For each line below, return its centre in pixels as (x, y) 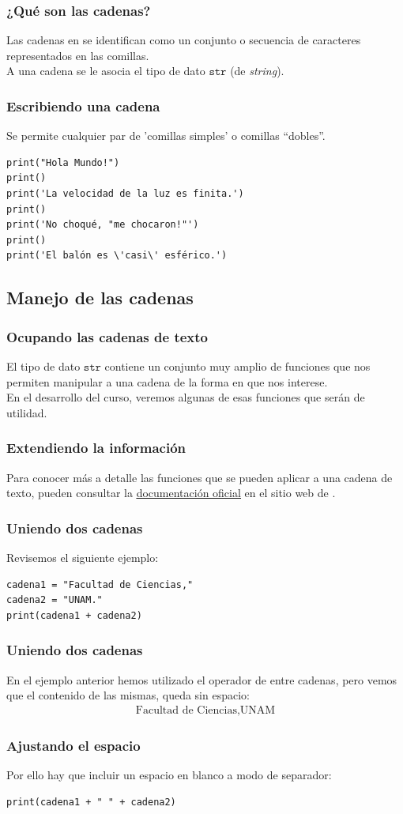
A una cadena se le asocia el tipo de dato (106, 71)
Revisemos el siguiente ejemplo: (83, 557)
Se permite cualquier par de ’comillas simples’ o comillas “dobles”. (166, 136)
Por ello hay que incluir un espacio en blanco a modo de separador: (169, 774)
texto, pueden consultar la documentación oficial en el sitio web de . (171, 493)
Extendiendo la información (96, 448)
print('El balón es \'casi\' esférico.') (117, 256)
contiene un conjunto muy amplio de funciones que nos (237, 366)
